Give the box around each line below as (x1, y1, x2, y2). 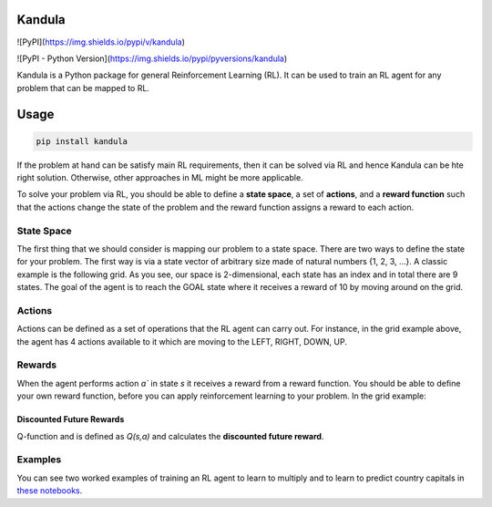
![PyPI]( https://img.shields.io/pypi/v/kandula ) (16, 36, 186, 47)
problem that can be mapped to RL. (16, 82, 150, 93)
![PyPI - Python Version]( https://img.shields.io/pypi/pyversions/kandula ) (16, 53, 288, 64)
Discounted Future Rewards (16, 414, 125, 425)
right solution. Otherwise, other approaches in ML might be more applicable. (16, 172, 304, 183)
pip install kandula (36, 136, 128, 146)
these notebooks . (16, 485, 83, 496)
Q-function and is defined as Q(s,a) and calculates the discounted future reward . (16, 430, 324, 441)
